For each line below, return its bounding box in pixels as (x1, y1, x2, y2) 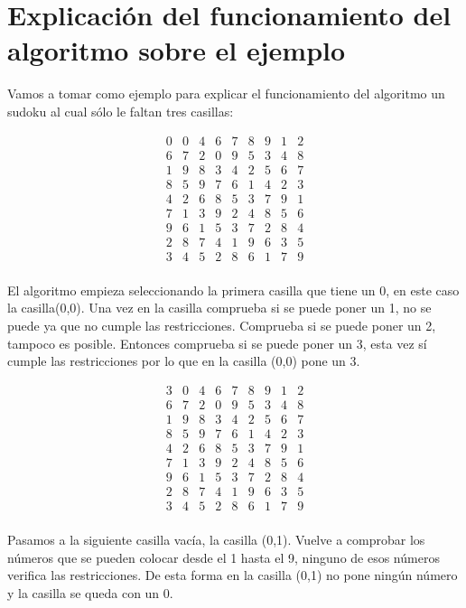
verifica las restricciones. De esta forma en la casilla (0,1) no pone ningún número (7, 566, 458, 585)
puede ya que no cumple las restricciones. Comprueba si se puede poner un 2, (7, 316, 436, 334)
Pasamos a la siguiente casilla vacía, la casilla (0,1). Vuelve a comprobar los (7, 530, 425, 549)
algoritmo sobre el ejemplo (7, 32, 346, 69)
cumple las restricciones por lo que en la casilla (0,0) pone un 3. (7, 351, 360, 370)
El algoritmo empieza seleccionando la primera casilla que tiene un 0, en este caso (7, 280, 460, 299)
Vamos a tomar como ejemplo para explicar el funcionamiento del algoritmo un (7, 84, 445, 103)
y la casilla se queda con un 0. (7, 583, 173, 602)
